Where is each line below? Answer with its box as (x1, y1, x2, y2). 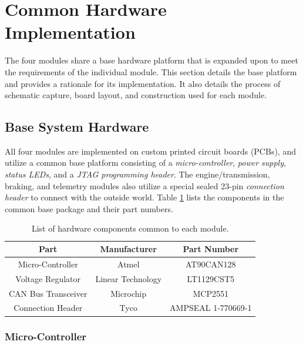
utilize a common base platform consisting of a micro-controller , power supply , (5, 156, 286, 169)
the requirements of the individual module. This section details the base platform (5, 65, 297, 78)
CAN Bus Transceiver (9, 287, 87, 299)
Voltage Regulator (15, 272, 81, 284)
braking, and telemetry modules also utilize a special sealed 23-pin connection (5, 179, 284, 192)
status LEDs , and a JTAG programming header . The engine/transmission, (5, 168, 270, 180)
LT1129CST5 (187, 272, 235, 284)
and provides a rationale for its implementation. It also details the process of (5, 77, 281, 89)
